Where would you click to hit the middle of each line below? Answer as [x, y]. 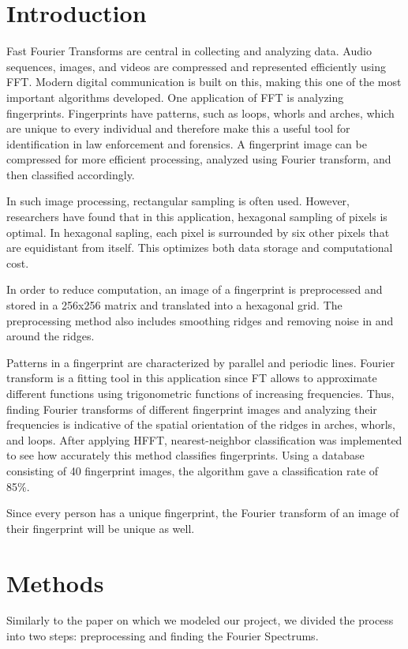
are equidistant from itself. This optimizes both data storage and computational [200, 248]
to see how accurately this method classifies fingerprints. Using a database [185, 455]
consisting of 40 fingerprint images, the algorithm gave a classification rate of [193, 470]
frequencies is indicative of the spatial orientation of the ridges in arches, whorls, [201, 424]
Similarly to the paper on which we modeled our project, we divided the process [200, 620]
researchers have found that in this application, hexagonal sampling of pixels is [197, 217]
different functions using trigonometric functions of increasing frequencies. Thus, [200, 393]
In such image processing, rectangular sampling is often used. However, [178, 201]
